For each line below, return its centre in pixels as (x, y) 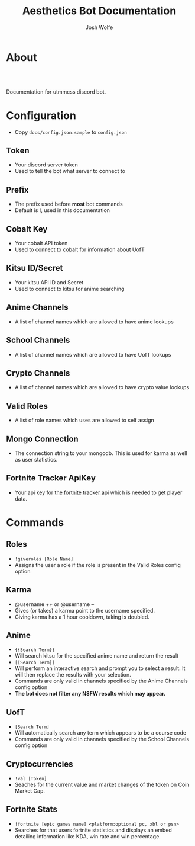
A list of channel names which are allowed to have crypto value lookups (102, 387)
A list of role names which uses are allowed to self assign (84, 420)
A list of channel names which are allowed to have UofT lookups (93, 354)
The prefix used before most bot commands (69, 204)
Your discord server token (46, 165)
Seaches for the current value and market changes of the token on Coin (102, 784)
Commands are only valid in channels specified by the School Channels (102, 739)
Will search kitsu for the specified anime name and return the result (97, 656)
